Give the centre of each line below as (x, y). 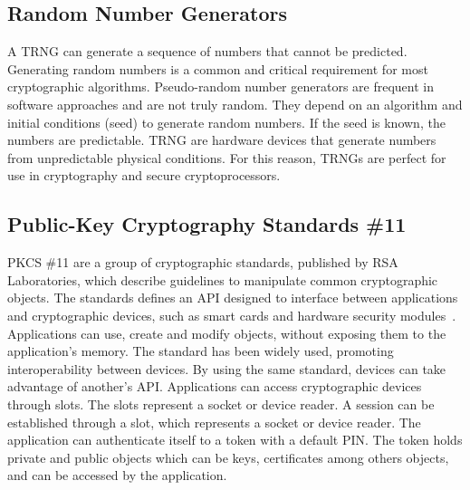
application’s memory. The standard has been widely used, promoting (201, 351)
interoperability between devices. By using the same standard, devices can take (227, 368)
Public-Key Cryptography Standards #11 (207, 224)
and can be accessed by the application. (117, 475)
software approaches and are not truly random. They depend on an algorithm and (235, 104)
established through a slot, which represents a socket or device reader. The (214, 422)
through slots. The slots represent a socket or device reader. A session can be (221, 404)
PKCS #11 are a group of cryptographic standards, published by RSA (203, 262)
